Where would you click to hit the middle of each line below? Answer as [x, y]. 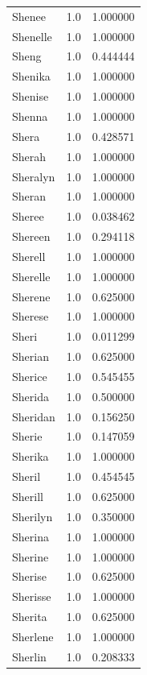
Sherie [27, 436]
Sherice [30, 376]
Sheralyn [34, 176]
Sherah [29, 156]
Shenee [29, 16]
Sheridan [34, 416]
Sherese [31, 316]
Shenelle [32, 36]
